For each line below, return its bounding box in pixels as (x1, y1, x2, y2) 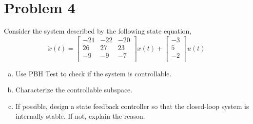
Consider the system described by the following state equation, (4, 26, 192, 36)
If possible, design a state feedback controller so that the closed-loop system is (15, 101, 249, 111)
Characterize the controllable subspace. (15, 85, 133, 95)
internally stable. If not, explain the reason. (15, 110, 145, 121)
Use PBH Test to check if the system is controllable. (15, 68, 172, 78)
